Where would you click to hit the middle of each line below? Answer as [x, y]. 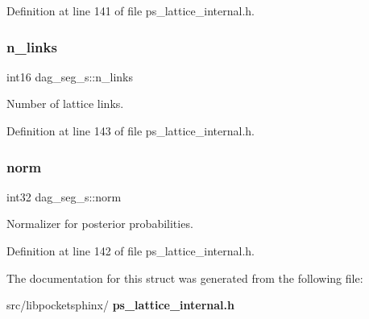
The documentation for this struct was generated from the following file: [185, 278]
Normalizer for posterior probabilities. [100, 224]
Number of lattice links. [65, 104]
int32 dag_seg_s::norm [64, 196]
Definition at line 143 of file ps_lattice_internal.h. [131, 130]
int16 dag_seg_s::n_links [70, 76]
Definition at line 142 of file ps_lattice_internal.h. [131, 251]
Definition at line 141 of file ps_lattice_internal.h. [131, 10]
